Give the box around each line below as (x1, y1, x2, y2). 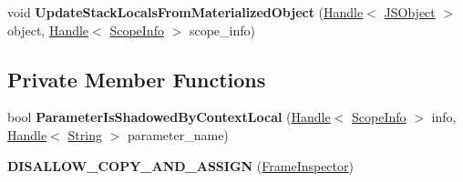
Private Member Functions (7, 65, 266, 93)
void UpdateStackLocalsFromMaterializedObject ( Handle (7, 3, 364, 21)
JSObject (384, 3, 436, 21)
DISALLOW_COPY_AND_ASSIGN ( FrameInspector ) (7, 156, 354, 175)
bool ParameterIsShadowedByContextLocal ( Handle (7, 107, 331, 126)
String (67, 125, 102, 144)
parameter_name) (127, 125, 229, 144)
